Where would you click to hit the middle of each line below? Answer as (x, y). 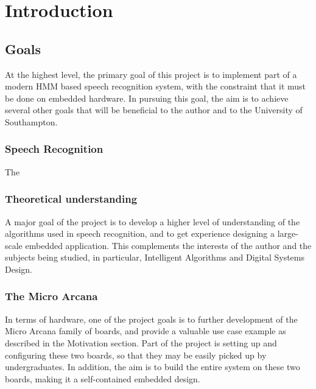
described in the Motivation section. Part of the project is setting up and (141, 342)
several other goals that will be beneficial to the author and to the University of (154, 110)
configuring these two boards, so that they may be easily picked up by (136, 355)
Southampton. (31, 121)
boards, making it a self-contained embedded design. (103, 378)
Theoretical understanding (71, 199)
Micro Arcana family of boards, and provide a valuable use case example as (146, 331)
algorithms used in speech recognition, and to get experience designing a (140, 233)
